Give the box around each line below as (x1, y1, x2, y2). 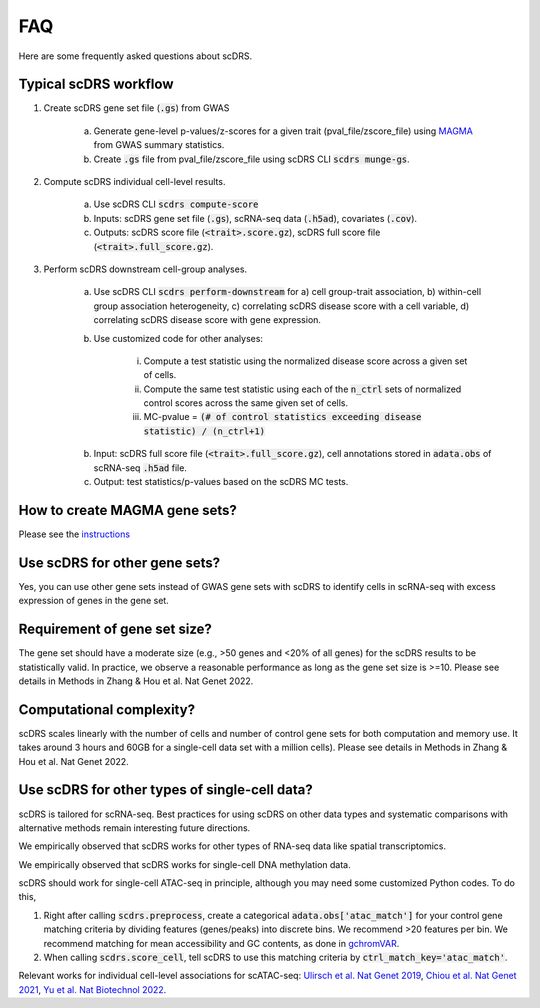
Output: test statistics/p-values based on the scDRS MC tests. (93, 476, 349, 488)
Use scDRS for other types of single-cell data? (18, 781, 314, 799)
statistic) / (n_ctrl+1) (143, 425, 265, 437)
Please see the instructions (18, 528, 130, 540)
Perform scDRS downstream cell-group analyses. (43, 263, 248, 275)
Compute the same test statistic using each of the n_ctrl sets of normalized (143, 383, 462, 395)
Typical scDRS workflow (18, 76, 174, 93)
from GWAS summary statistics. (93, 139, 225, 151)
